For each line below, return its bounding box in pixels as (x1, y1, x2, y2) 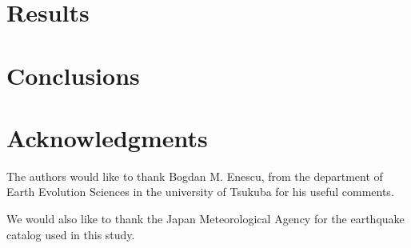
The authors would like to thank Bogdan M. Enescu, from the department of (6, 167, 383, 184)
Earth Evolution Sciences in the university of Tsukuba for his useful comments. (6, 183, 394, 200)
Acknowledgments (6, 121, 208, 154)
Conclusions (6, 58, 140, 91)
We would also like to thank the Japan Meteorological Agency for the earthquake (6, 210, 405, 227)
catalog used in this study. (6, 226, 135, 242)
